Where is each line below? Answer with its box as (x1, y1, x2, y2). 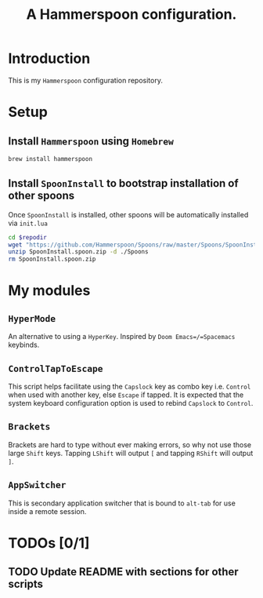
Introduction (8, 49, 91, 67)
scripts (8, 578, 43, 591)
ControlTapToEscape (8, 363, 103, 374)
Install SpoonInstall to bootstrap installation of (8, 177, 239, 190)
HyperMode (8, 312, 56, 324)
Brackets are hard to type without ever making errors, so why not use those (8, 439, 252, 449)
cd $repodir (8, 233, 47, 241)
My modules (8, 282, 91, 300)
